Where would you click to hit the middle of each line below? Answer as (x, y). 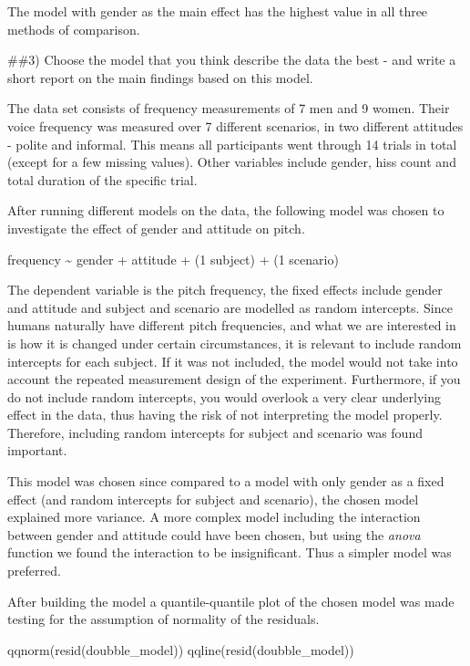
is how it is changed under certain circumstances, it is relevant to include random (235, 343)
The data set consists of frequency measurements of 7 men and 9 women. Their (229, 108)
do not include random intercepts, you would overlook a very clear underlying (224, 396)
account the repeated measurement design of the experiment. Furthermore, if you (234, 379)
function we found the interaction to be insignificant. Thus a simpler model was (230, 552)
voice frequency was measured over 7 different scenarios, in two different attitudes (235, 125)
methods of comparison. (74, 29)
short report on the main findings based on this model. (160, 77)
